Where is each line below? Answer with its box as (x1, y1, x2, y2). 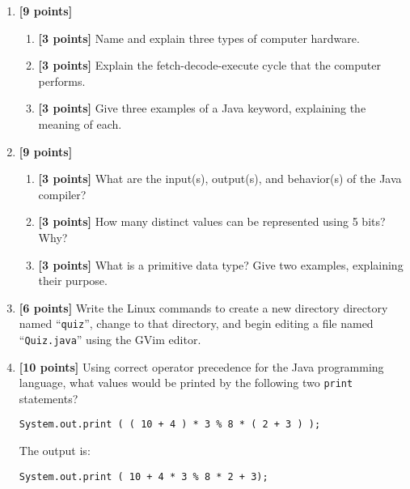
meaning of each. (38, 115, 122, 132)
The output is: (19, 442, 91, 459)
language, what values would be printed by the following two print (19, 374, 353, 391)
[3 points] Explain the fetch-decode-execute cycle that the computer (38, 57, 381, 74)
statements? (19, 389, 78, 406)
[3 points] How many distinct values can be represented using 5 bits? (38, 213, 386, 230)
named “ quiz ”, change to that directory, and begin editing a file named (19, 315, 374, 332)
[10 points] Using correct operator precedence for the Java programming (19, 358, 384, 375)
